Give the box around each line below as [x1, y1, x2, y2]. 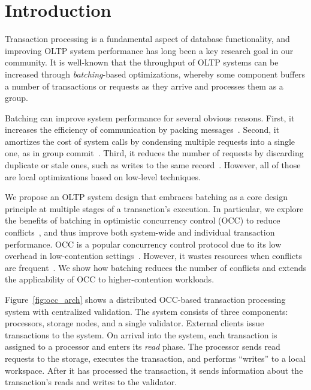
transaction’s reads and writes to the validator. [5, 376, 177, 388]
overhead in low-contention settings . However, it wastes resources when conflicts [5, 249, 303, 262]
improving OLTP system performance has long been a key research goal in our [5, 44, 294, 56]
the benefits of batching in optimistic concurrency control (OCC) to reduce [5, 214, 280, 227]
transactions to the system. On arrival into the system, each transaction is [5, 328, 277, 341]
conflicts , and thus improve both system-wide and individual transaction [5, 226, 275, 239]
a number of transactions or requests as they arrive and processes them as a [5, 79, 283, 92]
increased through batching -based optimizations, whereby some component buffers [5, 67, 305, 80]
